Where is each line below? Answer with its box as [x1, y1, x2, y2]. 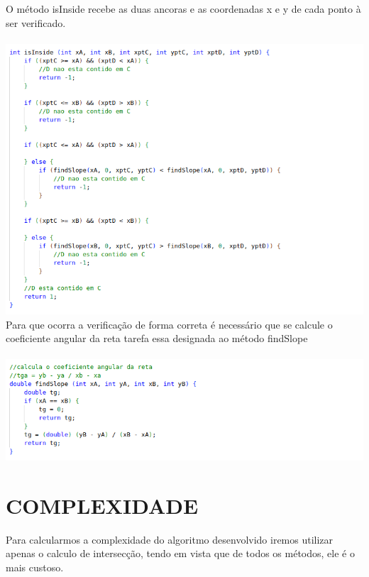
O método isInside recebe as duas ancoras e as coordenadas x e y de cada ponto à [6, 1, 361, 16]
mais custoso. [6, 559, 64, 574]
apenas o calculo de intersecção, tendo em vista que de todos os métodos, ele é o [6, 546, 355, 561]
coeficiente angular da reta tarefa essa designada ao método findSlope [6, 331, 308, 346]
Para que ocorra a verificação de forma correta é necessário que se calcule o [6, 317, 333, 331]
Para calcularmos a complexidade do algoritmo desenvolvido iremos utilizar [6, 532, 334, 546]
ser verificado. [6, 15, 66, 30]
